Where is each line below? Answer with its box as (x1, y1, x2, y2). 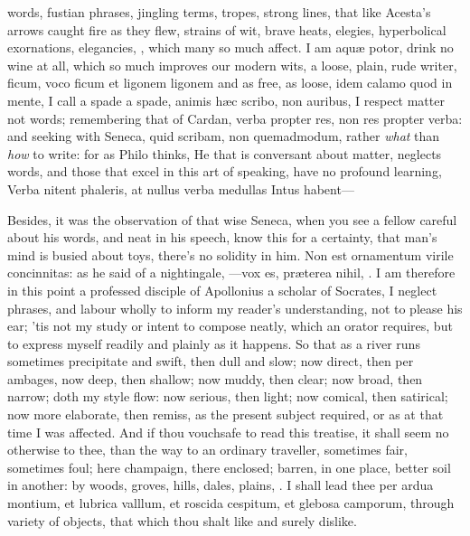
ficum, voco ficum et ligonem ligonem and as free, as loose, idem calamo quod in (7, 73, 453, 92)
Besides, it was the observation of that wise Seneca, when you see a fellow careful (7, 210, 457, 229)
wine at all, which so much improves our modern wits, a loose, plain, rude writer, (7, 55, 457, 74)
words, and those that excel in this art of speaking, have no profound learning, (7, 162, 442, 181)
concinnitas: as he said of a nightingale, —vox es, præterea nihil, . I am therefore (7, 263, 456, 282)
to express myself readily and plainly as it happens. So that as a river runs (7, 334, 420, 353)
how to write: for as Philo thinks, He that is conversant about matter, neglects (7, 144, 442, 163)
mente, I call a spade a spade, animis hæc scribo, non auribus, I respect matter (7, 90, 445, 109)
